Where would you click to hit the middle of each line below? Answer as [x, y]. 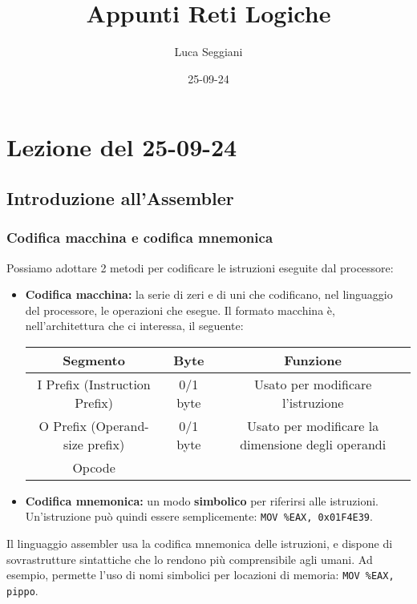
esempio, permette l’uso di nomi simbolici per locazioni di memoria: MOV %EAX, [200, 575]
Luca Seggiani [208, 52]
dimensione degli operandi [313, 444]
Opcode [94, 467]
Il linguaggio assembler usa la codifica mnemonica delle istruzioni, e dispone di [200, 544]
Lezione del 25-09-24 [122, 147]
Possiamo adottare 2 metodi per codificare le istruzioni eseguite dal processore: [200, 267]
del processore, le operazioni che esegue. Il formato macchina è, [180, 310]
